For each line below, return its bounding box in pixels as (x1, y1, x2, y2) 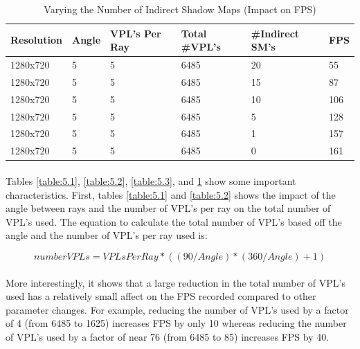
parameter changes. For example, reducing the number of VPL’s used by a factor (6, 302, 349, 316)
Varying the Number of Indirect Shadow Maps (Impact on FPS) (44, 2, 316, 16)
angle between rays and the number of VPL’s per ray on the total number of (6, 201, 331, 215)
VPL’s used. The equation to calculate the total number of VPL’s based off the (6, 214, 342, 229)
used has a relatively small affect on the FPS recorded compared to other (6, 289, 316, 303)
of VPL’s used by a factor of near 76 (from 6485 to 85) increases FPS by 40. (6, 329, 330, 343)
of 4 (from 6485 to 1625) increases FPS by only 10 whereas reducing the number (6, 316, 347, 330)
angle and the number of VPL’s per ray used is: (6, 228, 208, 242)
